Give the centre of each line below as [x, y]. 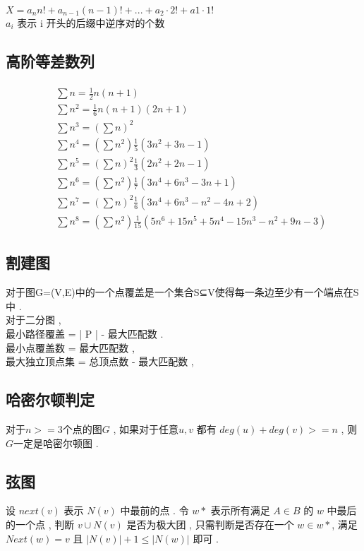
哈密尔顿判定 [50, 399]
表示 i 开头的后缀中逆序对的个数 [91, 22]
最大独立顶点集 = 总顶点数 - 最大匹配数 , [100, 361]
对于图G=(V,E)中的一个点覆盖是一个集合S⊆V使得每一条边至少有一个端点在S [182, 292]
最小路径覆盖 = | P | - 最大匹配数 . [85, 333]
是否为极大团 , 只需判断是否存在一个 [210, 524]
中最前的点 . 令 [154, 510]
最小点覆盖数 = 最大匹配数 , [70, 347]
